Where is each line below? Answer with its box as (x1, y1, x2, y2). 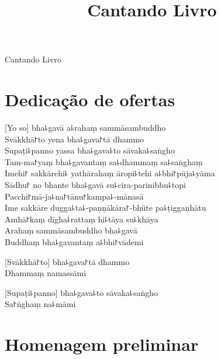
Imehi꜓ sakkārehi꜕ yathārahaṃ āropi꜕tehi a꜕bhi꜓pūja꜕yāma (5, 167, 215, 179)
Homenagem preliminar (5, 332, 199, 356)
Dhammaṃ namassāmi (5, 267, 87, 279)
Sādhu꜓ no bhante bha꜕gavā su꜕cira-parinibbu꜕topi (5, 179, 186, 191)
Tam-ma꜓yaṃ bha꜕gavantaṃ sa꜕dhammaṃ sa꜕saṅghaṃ (5, 155, 203, 168)
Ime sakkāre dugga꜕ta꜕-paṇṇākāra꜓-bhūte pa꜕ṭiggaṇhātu (5, 201, 206, 214)
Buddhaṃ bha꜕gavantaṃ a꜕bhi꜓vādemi (5, 236, 144, 248)
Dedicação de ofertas (5, 88, 175, 111)
